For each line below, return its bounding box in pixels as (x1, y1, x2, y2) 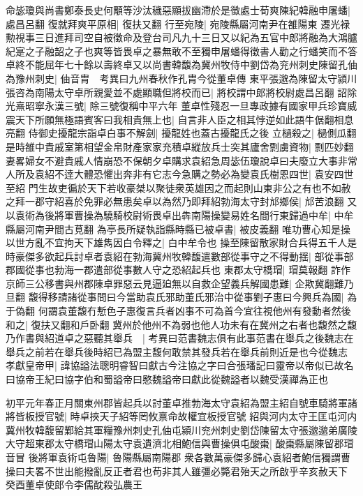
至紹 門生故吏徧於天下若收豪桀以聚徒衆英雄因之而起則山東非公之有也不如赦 (6, 180, 351, 195)
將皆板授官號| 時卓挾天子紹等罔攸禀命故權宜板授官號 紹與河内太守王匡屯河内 (6, 409, 357, 423)
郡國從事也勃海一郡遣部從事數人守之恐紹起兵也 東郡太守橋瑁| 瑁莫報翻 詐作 (6, 262, 350, 277)
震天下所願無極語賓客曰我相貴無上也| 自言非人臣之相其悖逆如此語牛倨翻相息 (6, 112, 354, 126)
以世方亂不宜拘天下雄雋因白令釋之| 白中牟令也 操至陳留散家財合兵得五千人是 (6, 235, 357, 250)
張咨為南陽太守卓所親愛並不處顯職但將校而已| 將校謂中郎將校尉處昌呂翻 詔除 (6, 84, 357, 99)
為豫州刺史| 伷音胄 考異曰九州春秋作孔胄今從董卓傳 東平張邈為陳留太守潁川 (6, 70, 357, 85)
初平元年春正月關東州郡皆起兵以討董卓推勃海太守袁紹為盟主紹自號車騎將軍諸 (6, 395, 357, 409)
